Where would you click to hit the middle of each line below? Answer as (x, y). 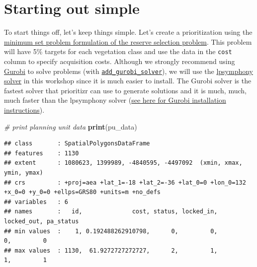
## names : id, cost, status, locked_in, (111, 212)
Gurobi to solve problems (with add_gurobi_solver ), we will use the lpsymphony (128, 71)
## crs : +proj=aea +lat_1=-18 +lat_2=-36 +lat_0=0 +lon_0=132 (125, 182)
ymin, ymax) (24, 172)
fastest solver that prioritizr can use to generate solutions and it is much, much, (125, 90)
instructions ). (24, 110)
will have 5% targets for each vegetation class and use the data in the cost (118, 51)
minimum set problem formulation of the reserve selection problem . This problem (128, 41)
